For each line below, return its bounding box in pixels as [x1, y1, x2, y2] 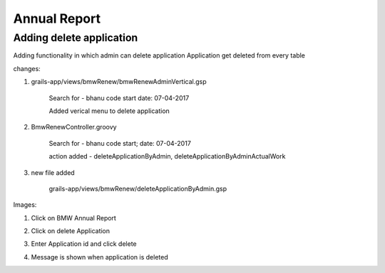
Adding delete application [13, 31, 138, 44]
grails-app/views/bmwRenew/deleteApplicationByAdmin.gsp [48, 184, 227, 193]
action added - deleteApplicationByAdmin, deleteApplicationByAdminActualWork [48, 152, 286, 161]
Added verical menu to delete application [48, 107, 170, 115]
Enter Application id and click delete [31, 240, 137, 248]
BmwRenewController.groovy [31, 123, 117, 132]
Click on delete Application [31, 227, 111, 235]
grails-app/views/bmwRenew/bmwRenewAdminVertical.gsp [31, 77, 207, 86]
